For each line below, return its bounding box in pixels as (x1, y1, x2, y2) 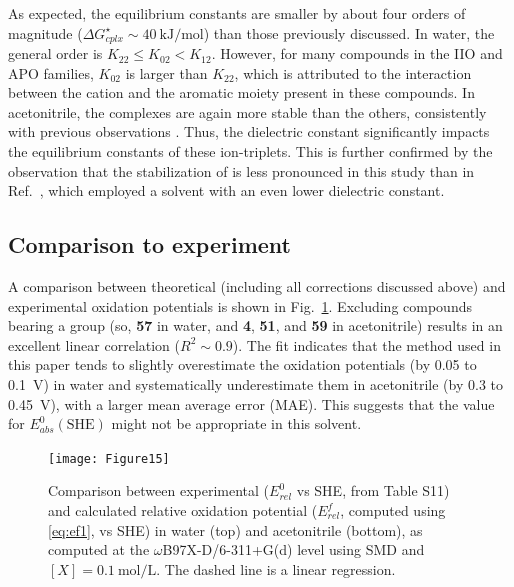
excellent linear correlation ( (8, 334, 181, 355)
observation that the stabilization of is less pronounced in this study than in (8, 160, 475, 181)
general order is (8, 43, 103, 64)
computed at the (48, 539, 150, 560)
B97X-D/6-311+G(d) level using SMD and (162, 539, 425, 560)
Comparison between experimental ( (48, 480, 270, 501)
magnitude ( (8, 22, 83, 43)
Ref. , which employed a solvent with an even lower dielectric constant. (8, 180, 445, 201)
